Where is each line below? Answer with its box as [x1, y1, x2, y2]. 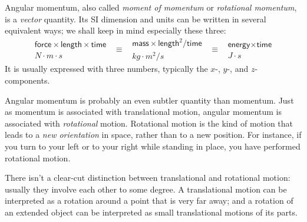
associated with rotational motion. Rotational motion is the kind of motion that [5, 117, 293, 129]
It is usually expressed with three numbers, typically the [5, 62, 208, 75]
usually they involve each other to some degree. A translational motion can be [5, 183, 287, 195]
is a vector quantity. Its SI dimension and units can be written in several [5, 12, 266, 25]
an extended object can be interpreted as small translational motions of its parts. [5, 206, 298, 218]
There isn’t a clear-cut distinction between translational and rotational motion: [5, 171, 291, 184]
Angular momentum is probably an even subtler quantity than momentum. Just [5, 94, 294, 106]
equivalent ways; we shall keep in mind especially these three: [5, 24, 226, 37]
